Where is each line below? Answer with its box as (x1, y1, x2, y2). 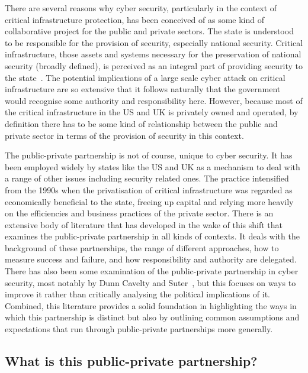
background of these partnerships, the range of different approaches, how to (5, 241, 279, 254)
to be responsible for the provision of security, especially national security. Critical (5, 36, 303, 48)
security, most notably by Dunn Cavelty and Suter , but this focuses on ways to (5, 276, 296, 288)
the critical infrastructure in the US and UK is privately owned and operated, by (5, 106, 299, 118)
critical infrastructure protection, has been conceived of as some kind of (5, 13, 265, 25)
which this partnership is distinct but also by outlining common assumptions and (5, 311, 300, 323)
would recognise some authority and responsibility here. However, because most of (5, 94, 303, 106)
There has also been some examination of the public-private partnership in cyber (5, 265, 299, 277)
